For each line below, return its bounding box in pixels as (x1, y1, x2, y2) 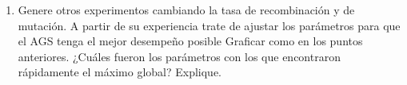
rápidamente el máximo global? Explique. (18, 64, 221, 80)
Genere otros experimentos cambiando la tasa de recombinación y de (18, 2, 355, 17)
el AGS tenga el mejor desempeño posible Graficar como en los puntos (18, 33, 363, 49)
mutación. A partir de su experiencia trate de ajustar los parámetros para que (18, 17, 401, 33)
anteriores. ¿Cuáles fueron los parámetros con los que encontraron (18, 48, 341, 64)
